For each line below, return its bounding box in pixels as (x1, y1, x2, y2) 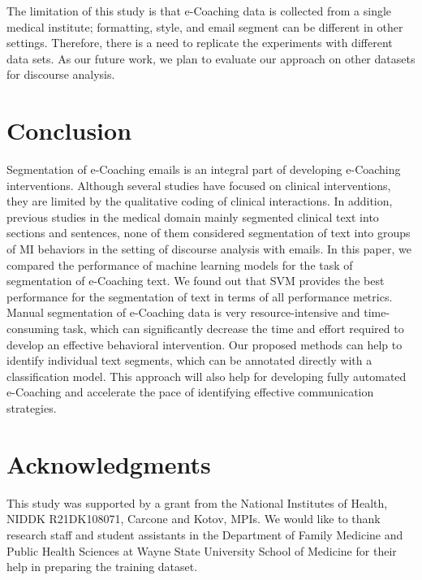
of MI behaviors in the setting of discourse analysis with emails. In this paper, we (6, 240, 411, 258)
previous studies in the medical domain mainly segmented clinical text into (6, 208, 379, 225)
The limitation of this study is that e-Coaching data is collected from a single (6, 2, 392, 19)
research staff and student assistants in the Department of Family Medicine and (6, 526, 403, 543)
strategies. (6, 400, 57, 416)
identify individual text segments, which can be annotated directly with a (6, 352, 372, 369)
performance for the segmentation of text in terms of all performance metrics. (6, 288, 393, 305)
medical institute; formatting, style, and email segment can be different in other (6, 18, 403, 35)
